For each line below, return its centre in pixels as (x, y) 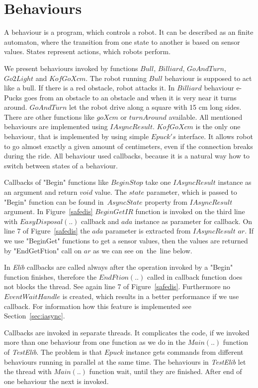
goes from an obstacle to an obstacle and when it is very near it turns (130, 97)
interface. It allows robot (215, 136)
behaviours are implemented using (56, 126)
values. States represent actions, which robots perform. (87, 51)
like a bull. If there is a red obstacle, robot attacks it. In (89, 88)
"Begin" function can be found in (54, 201)
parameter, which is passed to (192, 192)
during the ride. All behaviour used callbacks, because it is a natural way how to (127, 156)
